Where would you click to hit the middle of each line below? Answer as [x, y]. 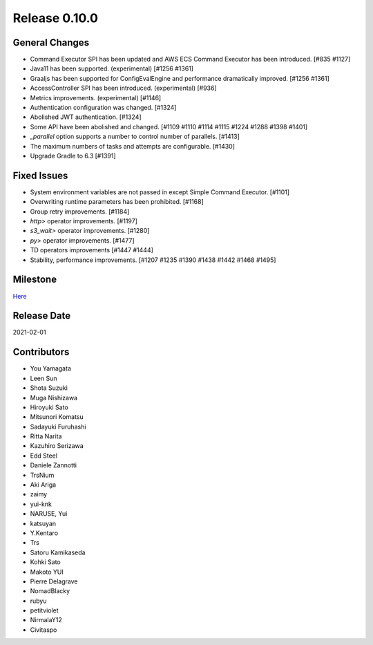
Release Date [42, 316]
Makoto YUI [47, 572]
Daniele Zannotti [54, 465]
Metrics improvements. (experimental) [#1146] [96, 97]
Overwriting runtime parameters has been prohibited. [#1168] [117, 202]
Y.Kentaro [44, 533]
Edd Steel [44, 456]
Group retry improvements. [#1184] [80, 212]
